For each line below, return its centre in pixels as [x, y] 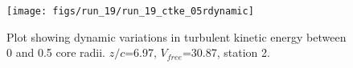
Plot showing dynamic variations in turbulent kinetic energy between [176, 36]
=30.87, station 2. [226, 52]
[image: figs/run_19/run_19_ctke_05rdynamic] [130, 11]
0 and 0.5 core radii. [56, 52]
